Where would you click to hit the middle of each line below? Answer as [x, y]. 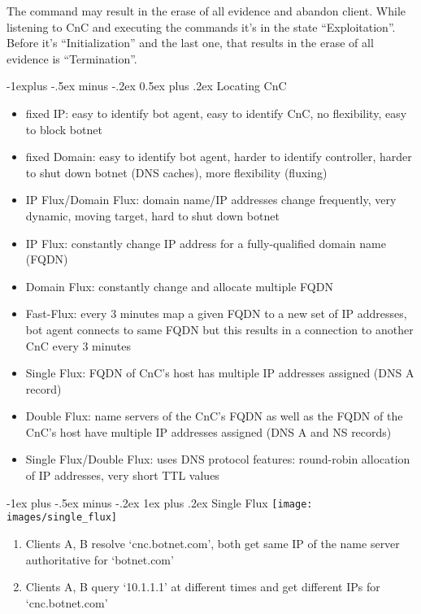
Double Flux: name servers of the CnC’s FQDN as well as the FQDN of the [214, 416]
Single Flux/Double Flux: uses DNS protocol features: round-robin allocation [218, 459]
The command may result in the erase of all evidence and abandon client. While [206, 11]
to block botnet [64, 129]
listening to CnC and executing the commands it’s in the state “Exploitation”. [201, 26]
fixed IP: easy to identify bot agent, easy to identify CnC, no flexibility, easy [216, 113]
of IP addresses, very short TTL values [122, 475]
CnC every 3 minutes [78, 345]
